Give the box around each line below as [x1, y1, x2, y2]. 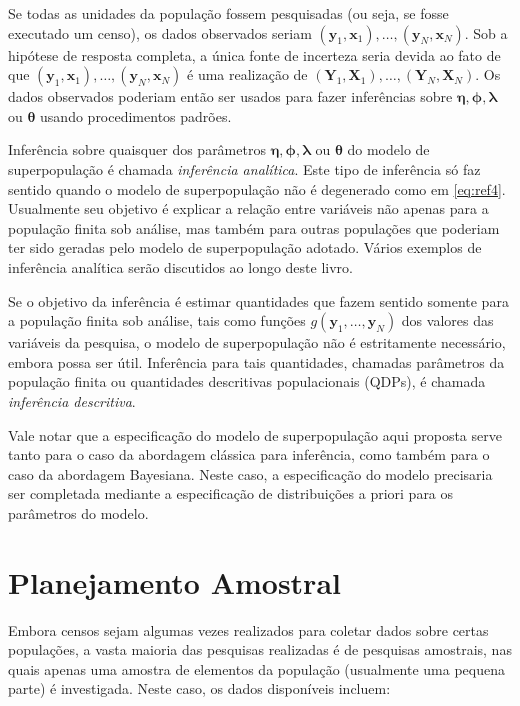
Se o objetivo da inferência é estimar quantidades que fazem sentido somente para [8, 290, 509, 311]
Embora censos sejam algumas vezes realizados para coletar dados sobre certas [8, 619, 489, 640]
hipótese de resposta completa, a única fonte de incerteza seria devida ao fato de [8, 44, 501, 65]
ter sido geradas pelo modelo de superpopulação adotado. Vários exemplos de [8, 237, 482, 258]
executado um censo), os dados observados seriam [8, 22, 312, 43]
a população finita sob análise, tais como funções [8, 310, 306, 331]
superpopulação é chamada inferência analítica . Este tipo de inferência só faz [8, 158, 481, 179]
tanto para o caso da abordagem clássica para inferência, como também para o [8, 444, 490, 465]
